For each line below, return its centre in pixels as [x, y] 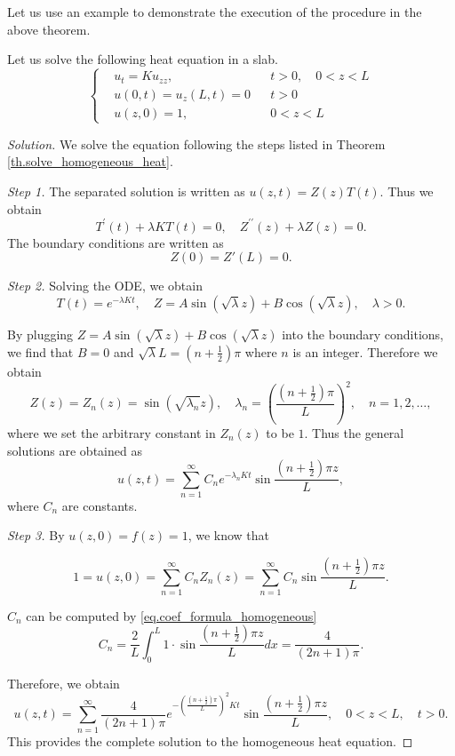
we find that [40, 351]
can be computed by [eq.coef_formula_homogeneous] [172, 615]
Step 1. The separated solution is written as [126, 191]
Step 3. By [36, 535]
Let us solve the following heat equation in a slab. [143, 59]
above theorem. [49, 29]
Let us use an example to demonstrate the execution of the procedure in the [215, 12]
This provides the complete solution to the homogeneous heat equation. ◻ [210, 740]
